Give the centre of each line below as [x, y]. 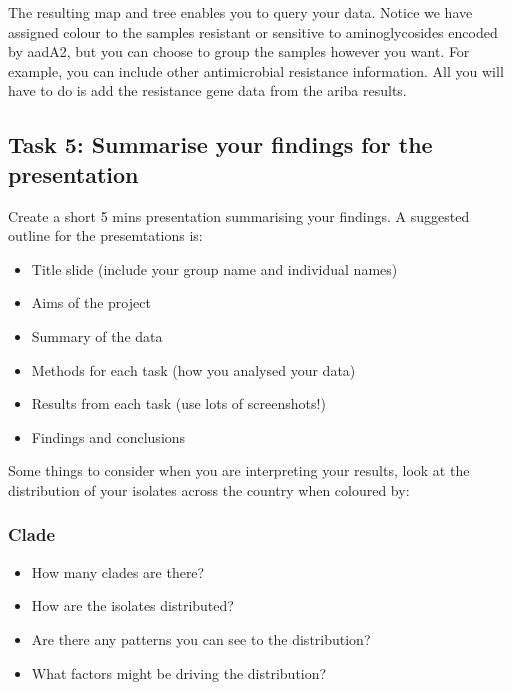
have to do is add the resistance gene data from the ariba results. [207, 90]
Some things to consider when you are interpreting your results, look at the [239, 470]
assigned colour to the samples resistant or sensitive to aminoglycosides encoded [253, 31]
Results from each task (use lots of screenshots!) [178, 403]
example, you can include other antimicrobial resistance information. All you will [256, 70]
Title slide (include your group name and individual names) [214, 268]
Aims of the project [91, 302]
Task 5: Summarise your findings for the [220, 144]
